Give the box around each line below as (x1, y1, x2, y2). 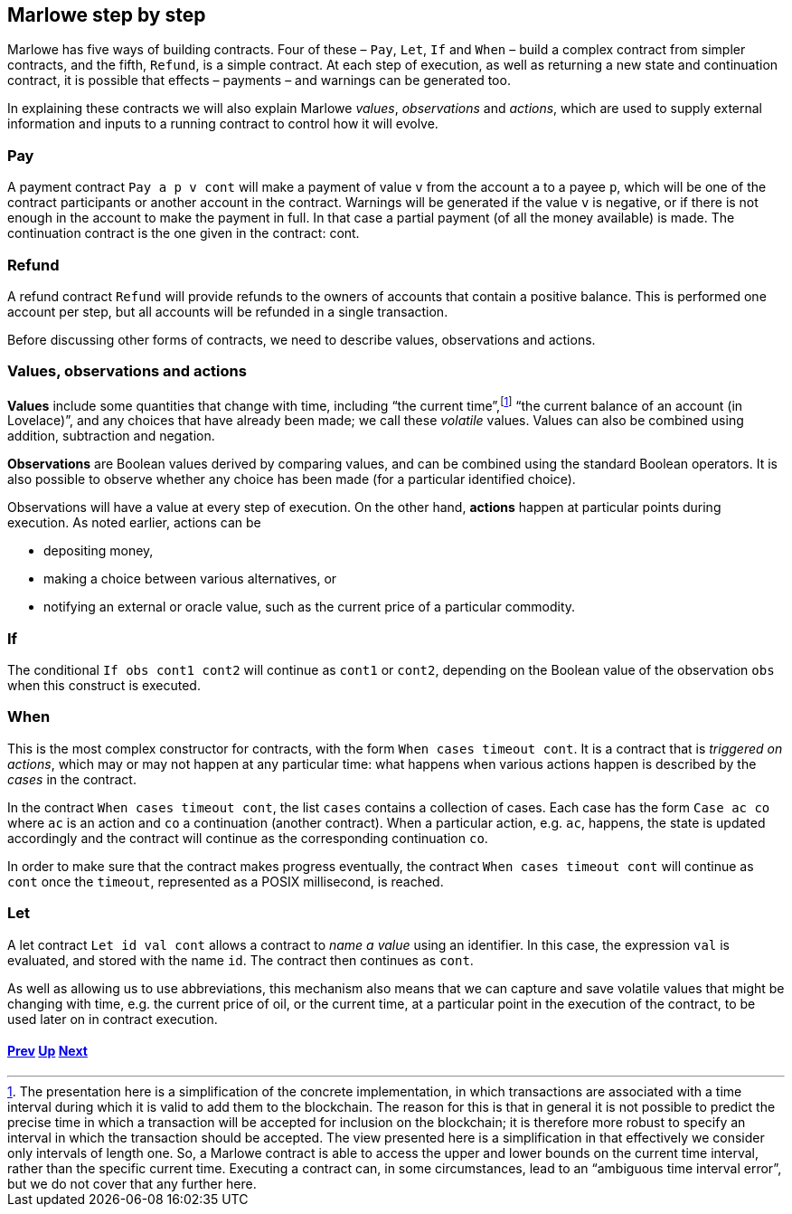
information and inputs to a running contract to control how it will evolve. (7, 116, 438, 132)
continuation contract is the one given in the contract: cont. (7, 225, 360, 242)
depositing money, (43, 543, 154, 559)
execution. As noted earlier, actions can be (7, 515, 261, 531)
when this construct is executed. (7, 678, 201, 694)
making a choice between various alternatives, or (43, 571, 337, 587)
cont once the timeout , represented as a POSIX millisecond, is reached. (7, 873, 444, 889)
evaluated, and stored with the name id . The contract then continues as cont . (7, 952, 474, 968)
